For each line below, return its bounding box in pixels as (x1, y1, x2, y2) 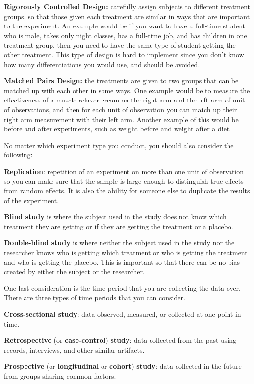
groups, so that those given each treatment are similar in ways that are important (4, 11, 250, 21)
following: (4, 150, 33, 160)
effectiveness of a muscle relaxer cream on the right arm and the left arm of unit (4, 95, 245, 105)
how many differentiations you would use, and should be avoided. (4, 59, 200, 69)
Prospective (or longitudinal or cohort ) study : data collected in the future (4, 361, 242, 371)
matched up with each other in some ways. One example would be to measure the (4, 85, 250, 95)
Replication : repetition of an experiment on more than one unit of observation (4, 166, 244, 176)
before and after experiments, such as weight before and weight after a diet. (4, 124, 231, 134)
